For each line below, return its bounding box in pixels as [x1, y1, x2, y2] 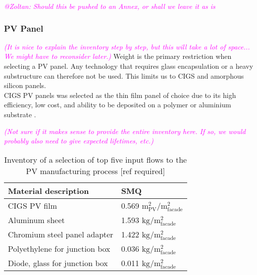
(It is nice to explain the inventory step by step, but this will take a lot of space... [4, 41, 250, 51]
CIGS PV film [8, 199, 57, 211]
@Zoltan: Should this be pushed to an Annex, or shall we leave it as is [4, 1, 215, 11]
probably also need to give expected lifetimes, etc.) [4, 136, 154, 146]
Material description [8, 184, 89, 196]
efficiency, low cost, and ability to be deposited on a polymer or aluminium [4, 99, 231, 110]
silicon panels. [4, 80, 46, 91]
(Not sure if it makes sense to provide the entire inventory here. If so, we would [4, 126, 246, 136]
